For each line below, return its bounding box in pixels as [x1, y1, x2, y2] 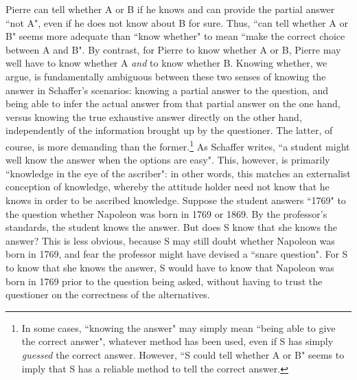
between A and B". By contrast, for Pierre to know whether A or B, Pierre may [5, 42, 341, 56]
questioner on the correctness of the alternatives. [5, 287, 210, 302]
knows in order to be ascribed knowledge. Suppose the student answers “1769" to [5, 192, 346, 207]
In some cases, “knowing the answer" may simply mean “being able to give [21, 320, 336, 335]
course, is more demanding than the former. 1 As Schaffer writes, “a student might [5, 137, 350, 153]
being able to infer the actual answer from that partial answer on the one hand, [5, 96, 341, 111]
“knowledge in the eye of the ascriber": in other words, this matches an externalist [5, 166, 351, 180]
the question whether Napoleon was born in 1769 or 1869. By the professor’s [5, 206, 327, 221]
